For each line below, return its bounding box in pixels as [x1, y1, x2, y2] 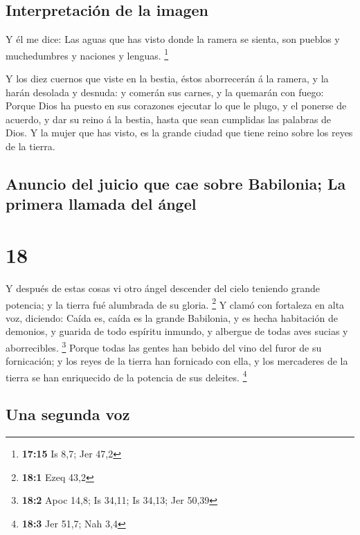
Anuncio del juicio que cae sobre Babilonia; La [6, 173, 346, 194]
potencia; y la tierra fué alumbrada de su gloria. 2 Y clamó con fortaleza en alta [6, 295, 345, 311]
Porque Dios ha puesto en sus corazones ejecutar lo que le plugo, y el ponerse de [6, 98, 347, 113]
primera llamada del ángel [6, 193, 197, 215]
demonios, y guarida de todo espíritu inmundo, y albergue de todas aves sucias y [6, 324, 348, 338]
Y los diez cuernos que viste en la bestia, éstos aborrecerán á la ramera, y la [6, 71, 329, 86]
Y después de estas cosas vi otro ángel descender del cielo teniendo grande [6, 280, 321, 295]
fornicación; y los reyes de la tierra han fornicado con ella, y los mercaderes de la [6, 354, 348, 368]
